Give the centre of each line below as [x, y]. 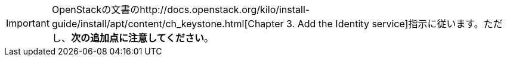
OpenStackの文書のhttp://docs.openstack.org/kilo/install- [181, 9]
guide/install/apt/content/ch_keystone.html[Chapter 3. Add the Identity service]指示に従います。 [268, 24]
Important [28, 23]
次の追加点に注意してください [137, 38]
